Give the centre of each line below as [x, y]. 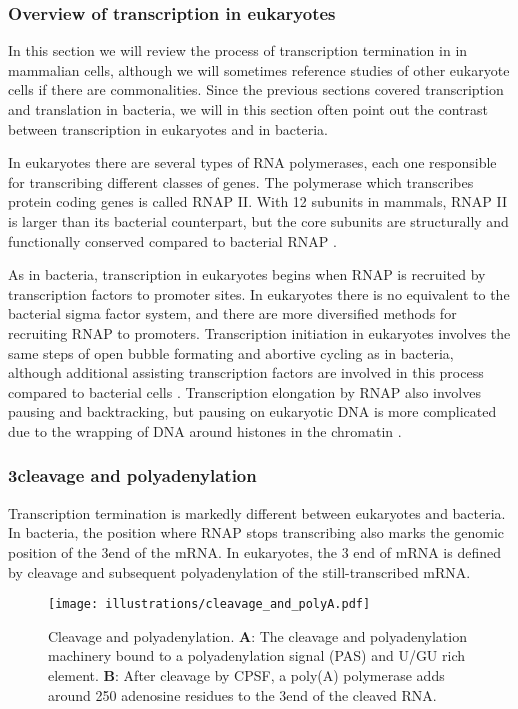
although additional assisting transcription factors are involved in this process [246, 372]
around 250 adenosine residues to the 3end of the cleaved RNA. [242, 694]
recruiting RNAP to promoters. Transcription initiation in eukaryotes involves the [259, 332]
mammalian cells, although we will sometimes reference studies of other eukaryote [259, 69]
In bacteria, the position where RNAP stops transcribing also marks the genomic [256, 532]
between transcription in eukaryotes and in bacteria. [168, 128]
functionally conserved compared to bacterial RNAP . [172, 240]
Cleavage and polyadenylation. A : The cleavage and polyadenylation [257, 635]
